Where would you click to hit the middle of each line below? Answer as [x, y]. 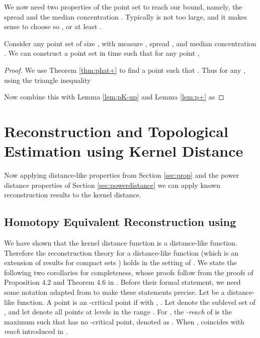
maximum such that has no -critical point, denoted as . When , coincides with [124, 321]
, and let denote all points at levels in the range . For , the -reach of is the [118, 312]
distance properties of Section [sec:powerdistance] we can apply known [112, 185]
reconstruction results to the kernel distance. [73, 195]
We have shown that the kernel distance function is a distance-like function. [121, 243]
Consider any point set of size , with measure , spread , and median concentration [130, 43]
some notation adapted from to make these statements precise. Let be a [114, 292]
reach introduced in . [36, 331]
